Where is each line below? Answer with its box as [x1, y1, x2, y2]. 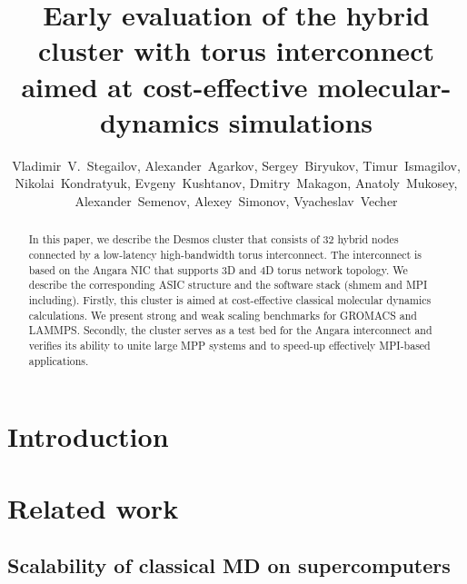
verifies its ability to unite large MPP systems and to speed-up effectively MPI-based [28, 337, 431, 352]
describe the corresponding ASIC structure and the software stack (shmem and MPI [28, 277, 428, 292]
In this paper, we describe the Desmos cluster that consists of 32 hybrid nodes [28, 232, 399, 247]
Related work [7, 489, 179, 526]
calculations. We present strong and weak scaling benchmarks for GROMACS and [28, 307, 417, 322]
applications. [28, 352, 89, 368]
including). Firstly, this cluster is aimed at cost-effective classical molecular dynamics [28, 292, 432, 307]
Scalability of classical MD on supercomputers [7, 551, 451, 579]
